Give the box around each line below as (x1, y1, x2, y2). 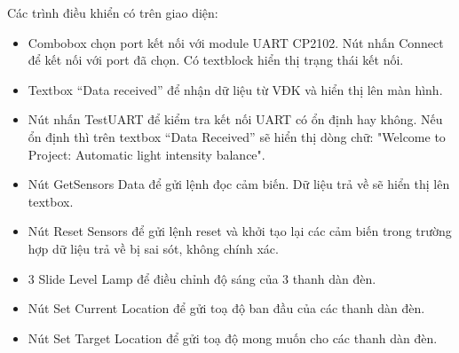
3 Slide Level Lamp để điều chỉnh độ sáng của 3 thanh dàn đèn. (28, 269, 376, 287)
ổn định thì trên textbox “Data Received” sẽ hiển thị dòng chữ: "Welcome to (28, 127, 446, 145)
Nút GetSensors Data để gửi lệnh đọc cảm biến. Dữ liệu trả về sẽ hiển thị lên (28, 175, 450, 193)
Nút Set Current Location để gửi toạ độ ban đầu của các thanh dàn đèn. (28, 299, 425, 318)
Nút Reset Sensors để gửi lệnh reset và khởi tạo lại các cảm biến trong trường (28, 222, 452, 240)
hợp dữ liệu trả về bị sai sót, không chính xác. (28, 239, 279, 257)
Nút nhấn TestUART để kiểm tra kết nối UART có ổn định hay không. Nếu (28, 110, 443, 129)
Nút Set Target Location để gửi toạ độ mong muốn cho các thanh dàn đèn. (28, 328, 438, 347)
